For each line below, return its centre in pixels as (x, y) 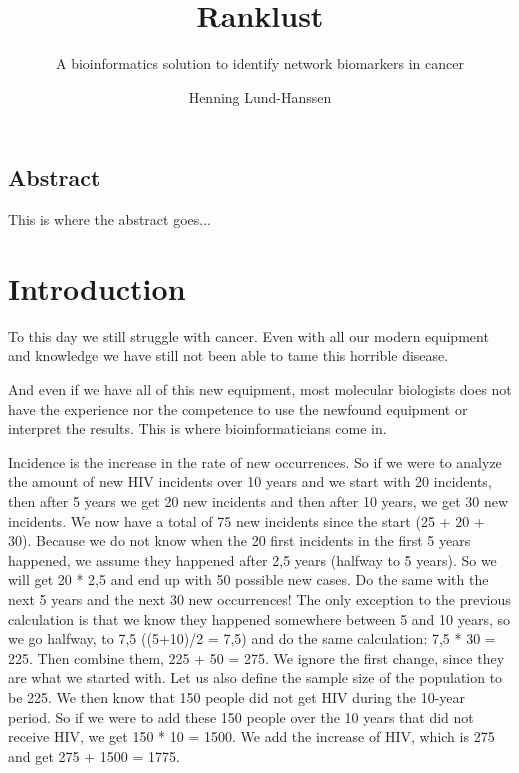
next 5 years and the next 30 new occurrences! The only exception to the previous (259, 598)
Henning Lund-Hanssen (260, 96)
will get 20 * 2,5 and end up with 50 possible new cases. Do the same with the (248, 579)
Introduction (97, 287)
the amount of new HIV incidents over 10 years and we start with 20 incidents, (250, 481)
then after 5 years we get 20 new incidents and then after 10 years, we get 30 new (258, 501)
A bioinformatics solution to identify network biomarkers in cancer (259, 63)
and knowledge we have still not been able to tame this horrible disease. (228, 355)
